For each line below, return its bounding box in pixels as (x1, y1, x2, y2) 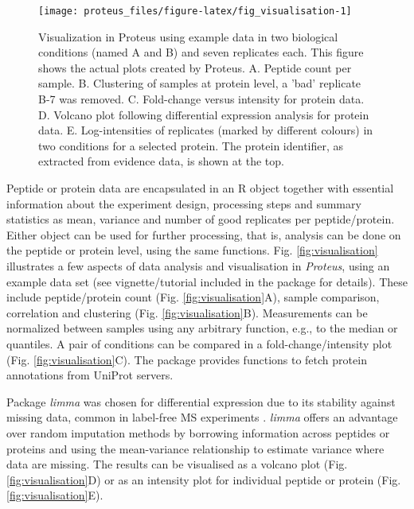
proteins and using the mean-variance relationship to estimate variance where (6, 440, 385, 457)
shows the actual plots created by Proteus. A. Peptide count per (38, 59, 352, 76)
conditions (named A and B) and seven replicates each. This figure (38, 44, 364, 60)
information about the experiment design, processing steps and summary (6, 195, 361, 212)
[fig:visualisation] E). (6, 487, 103, 503)
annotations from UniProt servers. (6, 367, 174, 383)
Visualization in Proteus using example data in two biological (38, 28, 338, 45)
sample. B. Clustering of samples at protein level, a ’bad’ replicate (38, 75, 361, 91)
